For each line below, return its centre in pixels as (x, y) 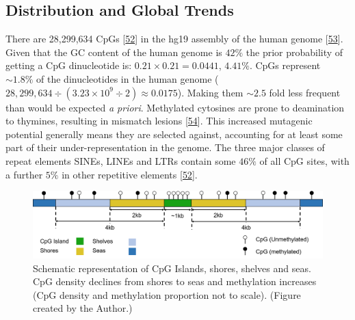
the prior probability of (294, 52)
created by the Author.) (83, 308)
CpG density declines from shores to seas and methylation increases (175, 281)
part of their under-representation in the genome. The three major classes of (165, 147)
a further (24, 174)
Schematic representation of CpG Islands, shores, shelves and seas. (172, 268)
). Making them (210, 92)
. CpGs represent (285, 65)
